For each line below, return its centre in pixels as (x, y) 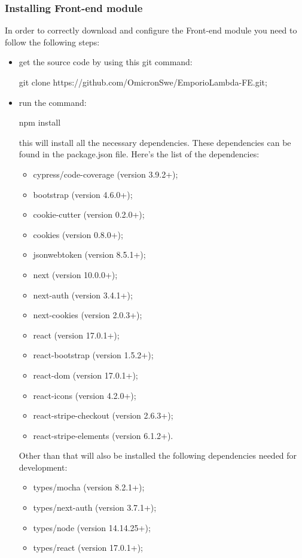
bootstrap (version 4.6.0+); (83, 194)
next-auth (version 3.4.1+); (83, 295)
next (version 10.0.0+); (75, 274)
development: (43, 467)
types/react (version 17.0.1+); (88, 548)
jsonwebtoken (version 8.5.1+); (89, 254)
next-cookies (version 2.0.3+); (88, 315)
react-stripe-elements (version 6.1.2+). (103, 435)
